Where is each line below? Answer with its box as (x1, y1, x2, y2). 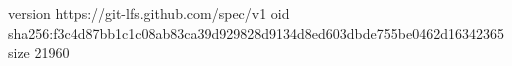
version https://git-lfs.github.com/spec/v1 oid (8, 3, 290, 23)
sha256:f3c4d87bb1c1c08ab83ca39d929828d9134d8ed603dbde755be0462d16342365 (8, 22, 504, 43)
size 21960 (8, 42, 70, 63)
